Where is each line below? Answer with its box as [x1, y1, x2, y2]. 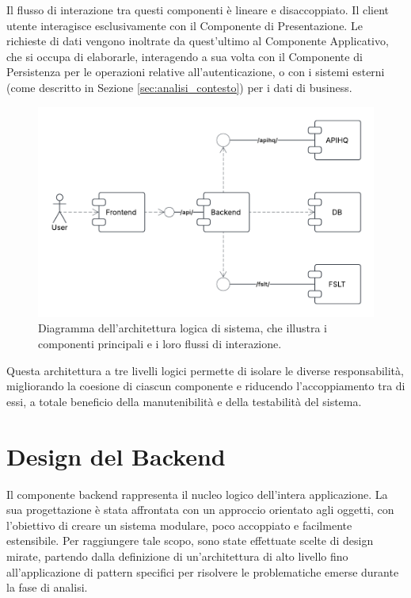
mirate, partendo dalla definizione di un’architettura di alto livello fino [6, 547, 348, 564]
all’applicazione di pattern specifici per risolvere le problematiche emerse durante [6, 563, 399, 580]
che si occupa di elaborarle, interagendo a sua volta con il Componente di [6, 48, 363, 64]
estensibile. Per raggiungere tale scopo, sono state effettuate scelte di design [6, 532, 374, 549]
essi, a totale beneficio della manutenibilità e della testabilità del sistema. [6, 393, 362, 409]
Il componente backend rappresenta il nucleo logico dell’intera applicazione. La [6, 485, 388, 502]
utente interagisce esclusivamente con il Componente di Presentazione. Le [6, 17, 363, 33]
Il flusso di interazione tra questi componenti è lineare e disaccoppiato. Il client [6, 2, 390, 17]
